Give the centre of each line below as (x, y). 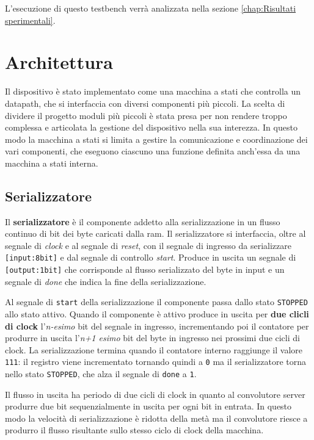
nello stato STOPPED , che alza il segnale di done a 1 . (101, 374)
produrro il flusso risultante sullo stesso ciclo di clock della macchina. (134, 430)
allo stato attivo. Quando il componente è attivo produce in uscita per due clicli (157, 314)
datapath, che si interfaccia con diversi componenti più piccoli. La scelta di (145, 103)
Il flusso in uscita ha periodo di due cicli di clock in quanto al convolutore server (155, 394)
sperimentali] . (30, 20)
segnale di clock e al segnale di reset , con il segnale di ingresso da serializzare (148, 245)
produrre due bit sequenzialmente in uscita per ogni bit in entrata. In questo (148, 406)
